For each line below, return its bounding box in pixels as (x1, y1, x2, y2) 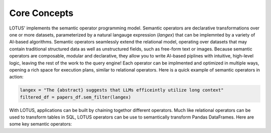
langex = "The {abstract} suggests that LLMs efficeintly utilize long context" (20, 87, 224, 93)
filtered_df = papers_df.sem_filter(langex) (20, 94, 131, 100)
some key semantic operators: (9, 121, 72, 127)
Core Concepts (9, 7, 74, 18)
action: (9, 74, 24, 80)
